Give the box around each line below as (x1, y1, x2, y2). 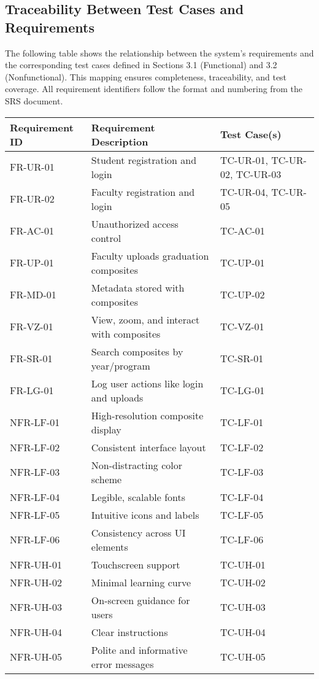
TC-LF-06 (220, 532, 264, 547)
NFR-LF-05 (10, 507, 60, 522)
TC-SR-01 (220, 351, 264, 366)
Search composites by (91, 344, 183, 359)
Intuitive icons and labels (91, 507, 199, 522)
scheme (91, 471, 122, 486)
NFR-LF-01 (10, 415, 60, 430)
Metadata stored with (91, 280, 185, 295)
